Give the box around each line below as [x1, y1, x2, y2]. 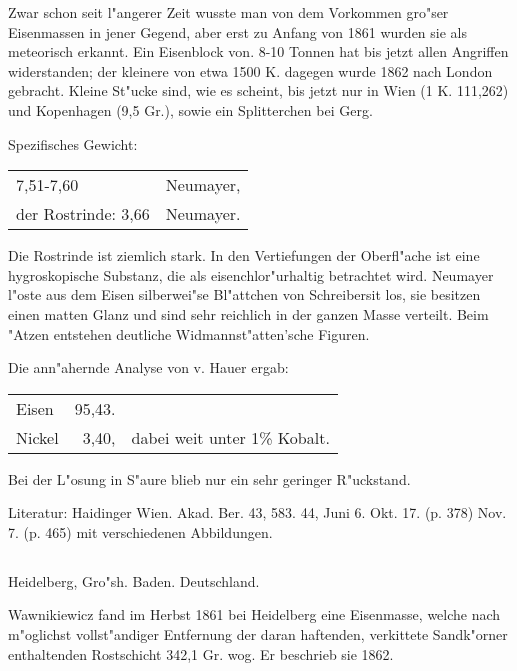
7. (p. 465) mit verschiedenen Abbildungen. [8, 521, 273, 542]
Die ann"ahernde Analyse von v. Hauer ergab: [8, 357, 289, 378]
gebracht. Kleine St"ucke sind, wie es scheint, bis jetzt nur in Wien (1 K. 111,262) [8, 80, 509, 101]
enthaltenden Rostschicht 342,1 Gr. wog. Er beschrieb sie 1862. [8, 643, 394, 664]
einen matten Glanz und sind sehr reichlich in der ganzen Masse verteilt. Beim [8, 303, 489, 324]
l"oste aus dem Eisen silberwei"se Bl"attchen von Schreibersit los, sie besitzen [8, 284, 481, 305]
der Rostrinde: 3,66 [16, 202, 150, 226]
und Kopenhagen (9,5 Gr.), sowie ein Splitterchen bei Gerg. [8, 99, 373, 120]
